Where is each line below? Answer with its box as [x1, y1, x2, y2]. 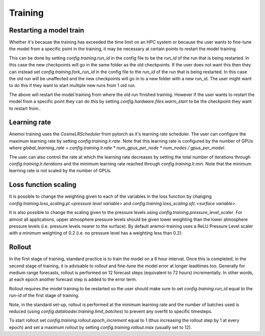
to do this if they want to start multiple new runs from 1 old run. [9, 83, 136, 89]
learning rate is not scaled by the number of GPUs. [9, 168, 112, 174]
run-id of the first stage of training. [9, 293, 79, 299]
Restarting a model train [9, 26, 84, 34]
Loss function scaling [9, 181, 77, 189]
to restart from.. [9, 105, 41, 111]
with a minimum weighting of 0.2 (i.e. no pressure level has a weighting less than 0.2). [9, 230, 183, 236]
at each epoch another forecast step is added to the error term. [9, 276, 137, 282]
